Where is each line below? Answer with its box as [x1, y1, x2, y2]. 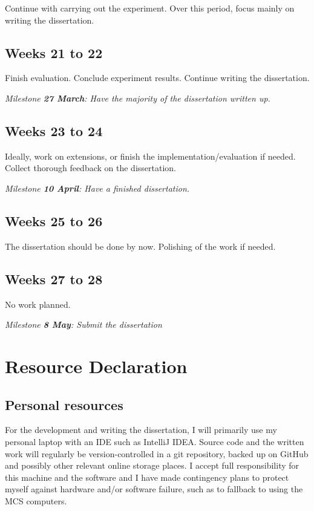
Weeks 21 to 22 [5, 43, 103, 62]
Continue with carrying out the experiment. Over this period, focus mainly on [5, 2, 295, 14]
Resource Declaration [5, 353, 188, 378]
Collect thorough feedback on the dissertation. [5, 161, 176, 174]
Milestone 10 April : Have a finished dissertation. [5, 181, 190, 194]
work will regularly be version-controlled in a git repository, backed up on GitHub [5, 447, 309, 460]
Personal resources [5, 395, 123, 414]
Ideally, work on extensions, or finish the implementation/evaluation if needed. [5, 149, 296, 162]
